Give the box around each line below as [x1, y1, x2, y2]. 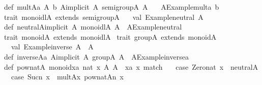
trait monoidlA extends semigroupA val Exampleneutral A [4, 11, 203, 22]
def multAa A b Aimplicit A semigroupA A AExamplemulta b [4, 2, 219, 12]
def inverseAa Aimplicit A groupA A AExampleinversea [4, 51, 189, 62]
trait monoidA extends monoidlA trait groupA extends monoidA [4, 31, 217, 42]
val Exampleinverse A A [11, 41, 94, 52]
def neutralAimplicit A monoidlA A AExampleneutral [4, 21, 182, 32]
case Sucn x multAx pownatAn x [11, 71, 124, 82]
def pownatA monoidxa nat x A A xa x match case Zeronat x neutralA [4, 61, 258, 72]
